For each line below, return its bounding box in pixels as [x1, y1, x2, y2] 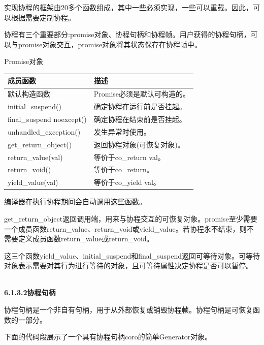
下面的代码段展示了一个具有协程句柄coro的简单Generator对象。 [4, 331, 212, 342]
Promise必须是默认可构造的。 [93, 88, 190, 99]
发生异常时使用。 [93, 126, 151, 137]
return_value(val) [8, 151, 63, 162]
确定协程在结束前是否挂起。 [93, 114, 186, 124]
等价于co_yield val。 [93, 177, 160, 187]
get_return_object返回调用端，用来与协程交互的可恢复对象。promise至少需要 [4, 213, 257, 224]
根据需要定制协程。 [11, 12, 75, 22]
